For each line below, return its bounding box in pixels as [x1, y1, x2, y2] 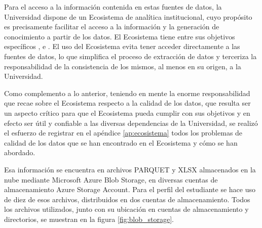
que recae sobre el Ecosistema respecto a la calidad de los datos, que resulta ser [4, 98, 251, 108]
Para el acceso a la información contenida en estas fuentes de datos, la [4, 2, 222, 12]
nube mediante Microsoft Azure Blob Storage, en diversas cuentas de [4, 174, 218, 185]
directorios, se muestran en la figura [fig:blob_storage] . [4, 213, 174, 224]
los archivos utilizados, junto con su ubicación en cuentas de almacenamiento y [4, 204, 249, 214]
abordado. [4, 147, 35, 158]
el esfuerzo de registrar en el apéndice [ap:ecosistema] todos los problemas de [4, 127, 243, 138]
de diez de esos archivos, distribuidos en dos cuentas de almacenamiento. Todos [4, 194, 250, 204]
